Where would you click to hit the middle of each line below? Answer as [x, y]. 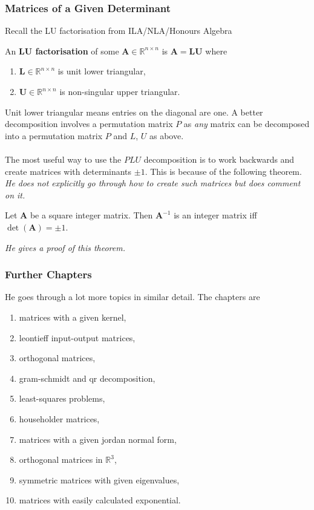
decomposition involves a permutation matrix [89, 124]
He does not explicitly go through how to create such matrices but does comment [153, 183]
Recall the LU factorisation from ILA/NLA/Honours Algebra [119, 31]
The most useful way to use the [63, 159]
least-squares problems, [62, 398]
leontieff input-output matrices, [77, 337]
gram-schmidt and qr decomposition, [87, 378]
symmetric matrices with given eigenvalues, [99, 479]
